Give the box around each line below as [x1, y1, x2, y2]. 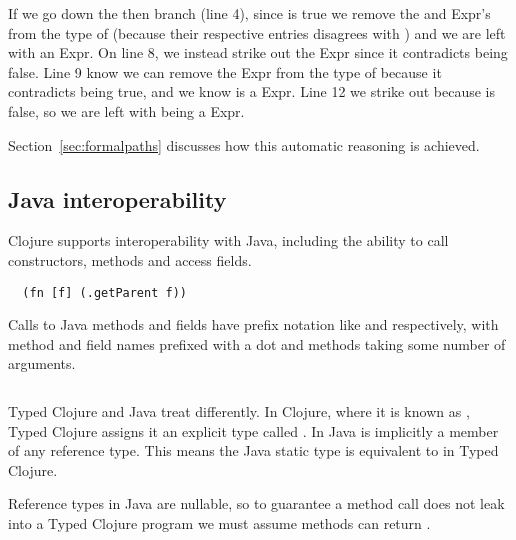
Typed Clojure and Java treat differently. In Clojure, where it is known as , [8, 400, 470, 421]
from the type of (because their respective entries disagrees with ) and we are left [8, 22, 506, 43]
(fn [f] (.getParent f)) [22, 285, 187, 300]
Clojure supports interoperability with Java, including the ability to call [8, 230, 449, 251]
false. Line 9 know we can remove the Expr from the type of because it [8, 61, 442, 82]
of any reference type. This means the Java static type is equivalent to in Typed [8, 440, 499, 461]
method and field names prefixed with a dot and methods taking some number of [8, 333, 506, 354]
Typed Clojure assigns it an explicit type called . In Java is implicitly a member [8, 420, 499, 441]
